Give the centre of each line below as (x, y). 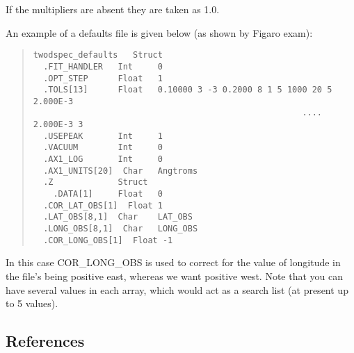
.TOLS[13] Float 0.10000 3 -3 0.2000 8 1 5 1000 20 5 (188, 90)
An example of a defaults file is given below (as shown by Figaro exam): (159, 32)
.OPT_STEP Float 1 (103, 78)
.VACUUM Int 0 (103, 148)
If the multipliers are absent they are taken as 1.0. (113, 9)
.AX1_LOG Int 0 (103, 159)
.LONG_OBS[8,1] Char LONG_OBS (121, 229)
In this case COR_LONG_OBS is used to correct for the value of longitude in (173, 262)
